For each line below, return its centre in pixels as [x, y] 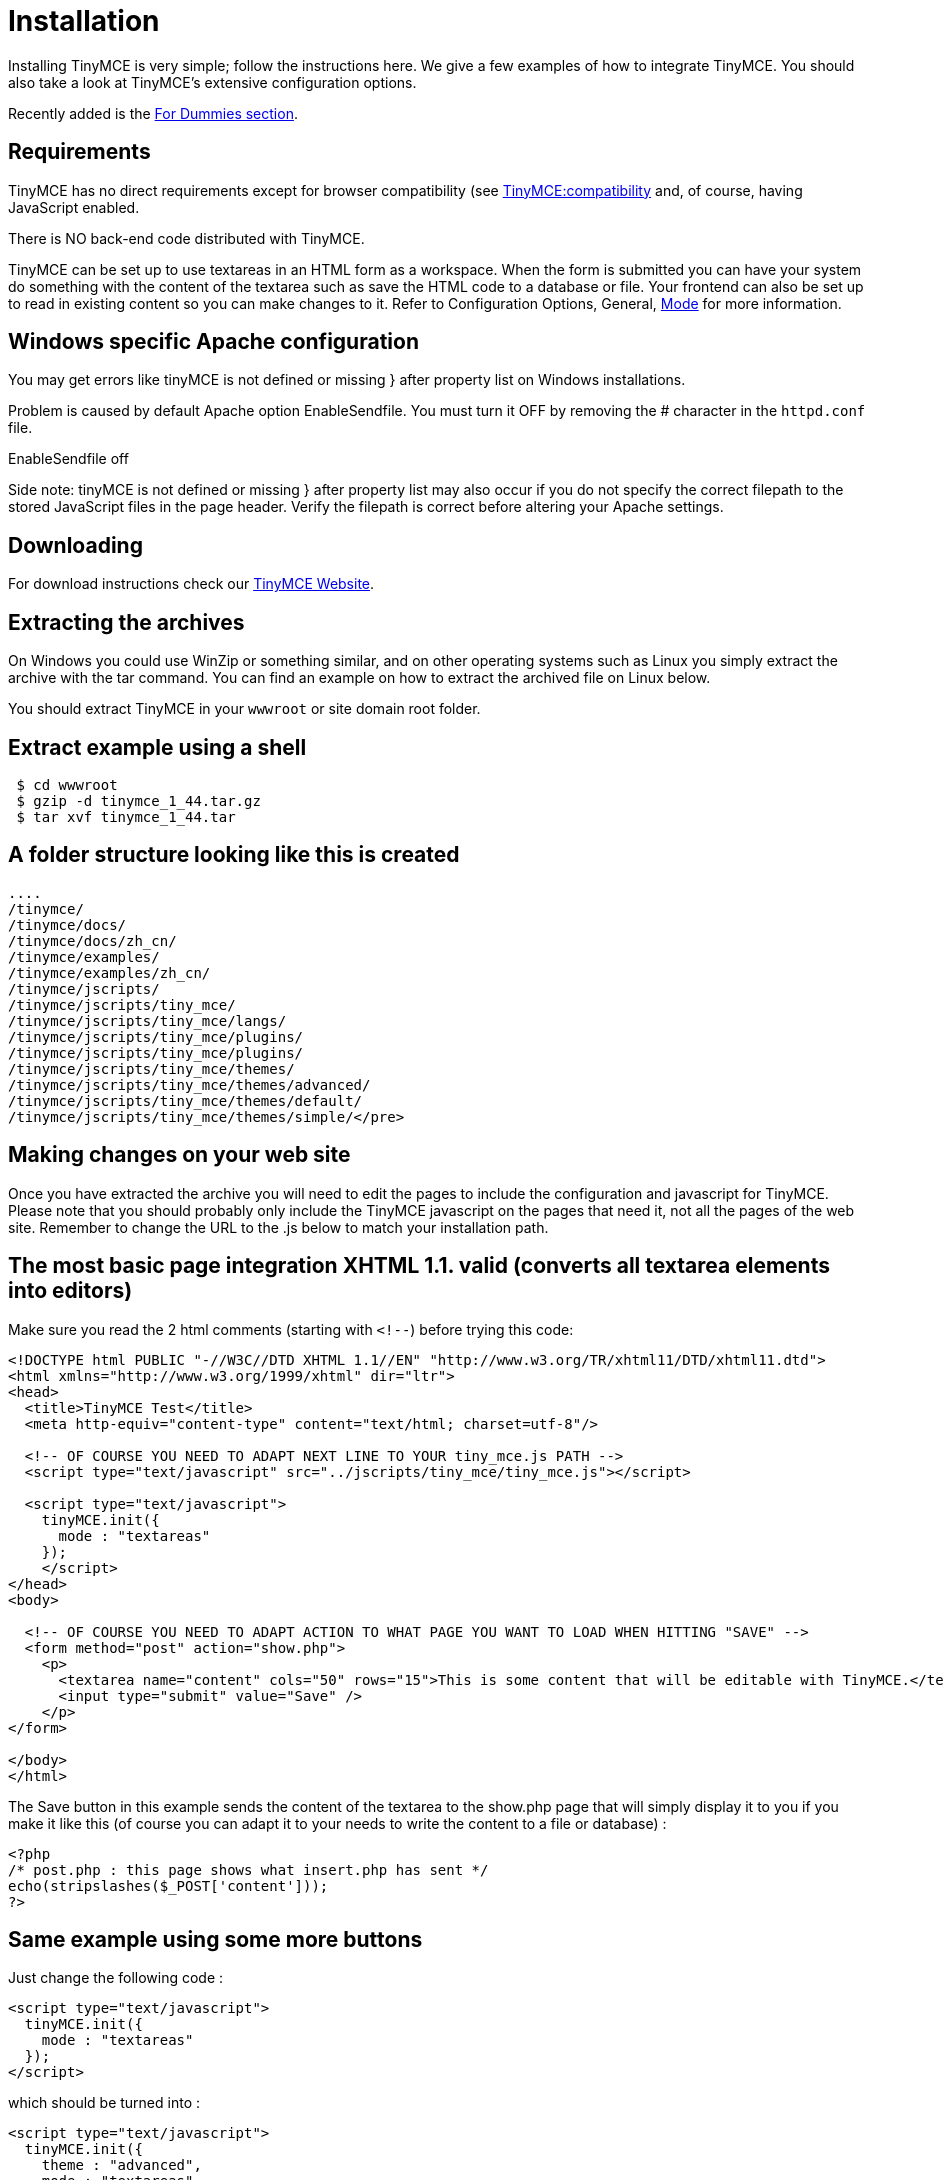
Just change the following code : [116, 1978]
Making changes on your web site [179, 1155]
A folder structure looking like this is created [234, 855]
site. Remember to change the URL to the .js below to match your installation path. [278, 1227]
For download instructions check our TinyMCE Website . [191, 584]
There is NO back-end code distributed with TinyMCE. [186, 238]
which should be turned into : [104, 2103]
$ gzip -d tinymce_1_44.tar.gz [138, 800]
